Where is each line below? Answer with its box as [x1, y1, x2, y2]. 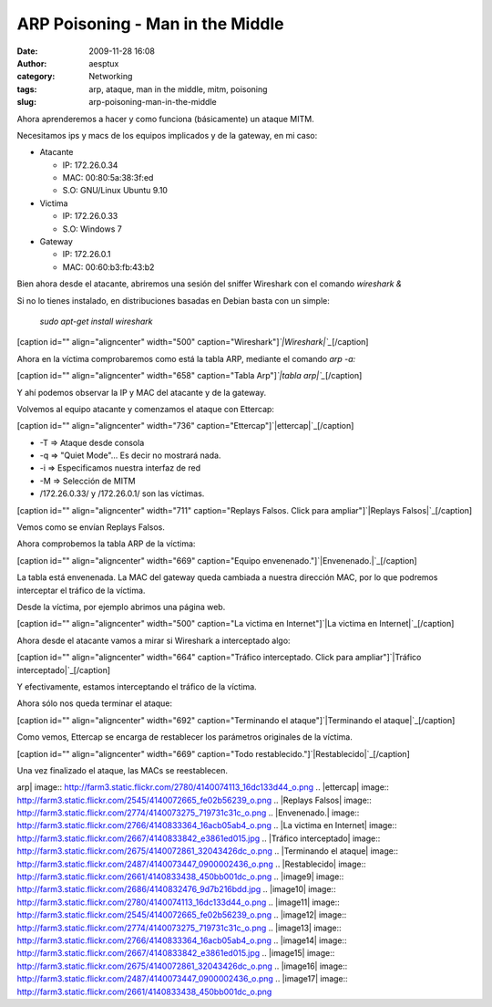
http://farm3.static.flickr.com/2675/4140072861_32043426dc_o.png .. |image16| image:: [16, 960, 348, 971]
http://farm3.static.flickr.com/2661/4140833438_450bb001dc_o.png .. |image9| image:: [16, 871, 344, 882]
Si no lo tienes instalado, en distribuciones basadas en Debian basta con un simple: [16, 295, 330, 306]
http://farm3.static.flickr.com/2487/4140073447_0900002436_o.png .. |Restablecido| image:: [16, 858, 366, 869]
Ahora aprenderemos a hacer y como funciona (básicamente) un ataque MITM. [16, 113, 314, 124]
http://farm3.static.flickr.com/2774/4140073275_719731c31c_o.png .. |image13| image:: [16, 922, 342, 933]
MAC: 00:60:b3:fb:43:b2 [62, 261, 155, 273]
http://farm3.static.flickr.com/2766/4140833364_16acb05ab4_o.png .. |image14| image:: [16, 935, 347, 946]
